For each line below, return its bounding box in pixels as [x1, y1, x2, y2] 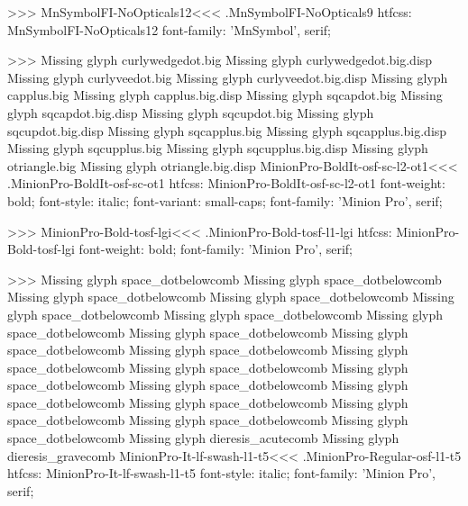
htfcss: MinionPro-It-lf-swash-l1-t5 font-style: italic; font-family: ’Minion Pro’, [7, 464, 436, 483]
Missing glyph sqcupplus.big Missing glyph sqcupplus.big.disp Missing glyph [7, 139, 428, 158]
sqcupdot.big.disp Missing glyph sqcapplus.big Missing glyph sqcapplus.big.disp [7, 121, 447, 140]
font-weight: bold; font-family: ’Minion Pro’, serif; [78, 239, 353, 258]
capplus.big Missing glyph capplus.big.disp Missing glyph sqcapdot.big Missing [7, 86, 443, 104]
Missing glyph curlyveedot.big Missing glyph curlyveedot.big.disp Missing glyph [7, 68, 448, 86]
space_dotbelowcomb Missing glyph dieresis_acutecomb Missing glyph [7, 429, 399, 447]
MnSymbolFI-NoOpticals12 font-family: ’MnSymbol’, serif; [7, 20, 332, 39]
